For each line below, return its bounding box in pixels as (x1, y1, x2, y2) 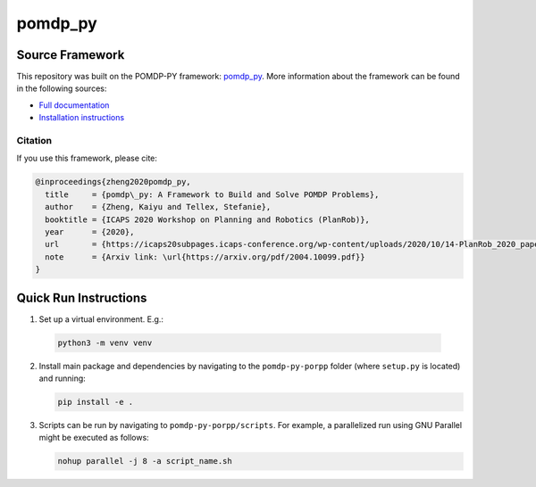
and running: (38, 373, 87, 384)
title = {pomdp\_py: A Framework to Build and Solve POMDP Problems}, (45, 189, 380, 200)
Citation (16, 135, 53, 146)
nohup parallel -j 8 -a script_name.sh (57, 456, 232, 466)
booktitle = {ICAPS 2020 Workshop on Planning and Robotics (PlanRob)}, (45, 214, 371, 225)
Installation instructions (38, 112, 125, 123)
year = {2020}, (45, 227, 135, 236)
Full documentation (38, 99, 110, 111)
